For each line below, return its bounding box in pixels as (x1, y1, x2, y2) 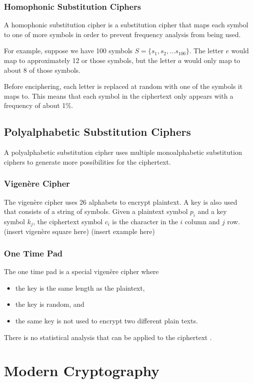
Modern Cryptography (4, 361, 160, 381)
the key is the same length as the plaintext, (15, 282, 145, 293)
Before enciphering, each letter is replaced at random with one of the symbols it (4, 81, 243, 91)
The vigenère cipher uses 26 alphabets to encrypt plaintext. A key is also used (4, 196, 237, 207)
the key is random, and (15, 299, 85, 309)
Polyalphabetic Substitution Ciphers (4, 124, 191, 139)
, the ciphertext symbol (33, 216, 103, 226)
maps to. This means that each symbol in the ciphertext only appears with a (4, 90, 234, 101)
